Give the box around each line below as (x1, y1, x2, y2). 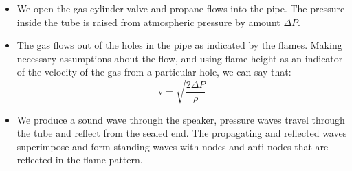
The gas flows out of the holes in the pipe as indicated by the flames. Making (16, 38, 342, 52)
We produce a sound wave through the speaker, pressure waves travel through (16, 112, 345, 126)
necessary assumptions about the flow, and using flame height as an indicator (16, 51, 343, 65)
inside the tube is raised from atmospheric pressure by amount (16, 14, 280, 29)
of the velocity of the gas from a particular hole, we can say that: (16, 65, 291, 79)
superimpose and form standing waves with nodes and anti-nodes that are (16, 139, 329, 153)
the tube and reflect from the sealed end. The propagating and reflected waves (16, 126, 347, 140)
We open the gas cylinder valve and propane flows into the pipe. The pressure (16, 1, 345, 15)
